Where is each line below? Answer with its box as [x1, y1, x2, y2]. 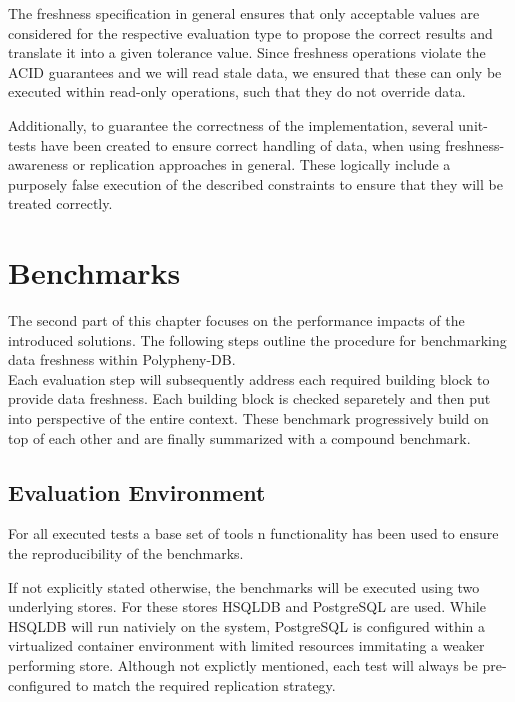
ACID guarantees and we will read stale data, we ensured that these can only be [8, 61, 502, 82]
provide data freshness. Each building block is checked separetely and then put [8, 388, 491, 409]
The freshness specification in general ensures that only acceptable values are [8, 3, 480, 23]
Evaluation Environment [8, 476, 266, 507]
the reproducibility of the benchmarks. [8, 543, 244, 564]
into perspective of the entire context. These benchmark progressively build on [8, 408, 489, 429]
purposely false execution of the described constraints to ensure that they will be [8, 173, 503, 194]
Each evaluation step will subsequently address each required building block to [8, 368, 490, 389]
